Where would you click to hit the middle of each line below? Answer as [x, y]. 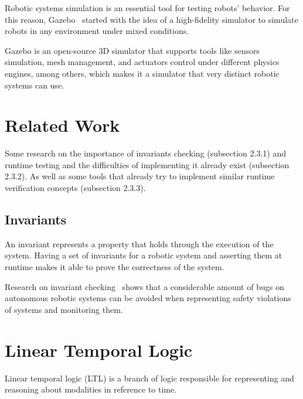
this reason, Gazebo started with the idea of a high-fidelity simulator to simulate [151, 19]
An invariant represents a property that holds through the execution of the [139, 243]
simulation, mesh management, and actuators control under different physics [142, 62]
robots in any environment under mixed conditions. [97, 31]
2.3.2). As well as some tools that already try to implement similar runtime [140, 176]
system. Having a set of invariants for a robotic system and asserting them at [144, 255]
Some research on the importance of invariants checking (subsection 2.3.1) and [145, 153]
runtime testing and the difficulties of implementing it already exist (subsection [147, 164]
